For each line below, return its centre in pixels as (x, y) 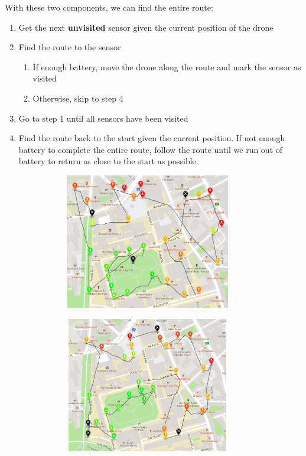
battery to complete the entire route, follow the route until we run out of (151, 149)
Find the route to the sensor (70, 47)
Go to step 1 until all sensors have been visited (103, 118)
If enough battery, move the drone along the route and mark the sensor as (167, 66)
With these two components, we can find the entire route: (109, 7)
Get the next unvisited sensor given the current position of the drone (146, 27)
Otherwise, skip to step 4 (78, 98)
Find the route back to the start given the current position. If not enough (152, 138)
